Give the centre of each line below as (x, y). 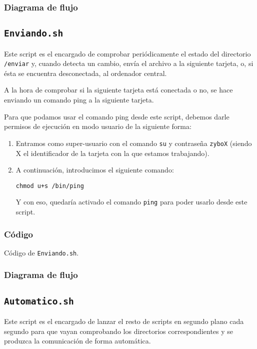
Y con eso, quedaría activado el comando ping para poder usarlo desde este (131, 202)
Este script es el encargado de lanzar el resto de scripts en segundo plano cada (124, 321)
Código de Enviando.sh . (41, 252)
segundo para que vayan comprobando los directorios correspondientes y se (119, 331)
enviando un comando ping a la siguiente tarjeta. (79, 100)
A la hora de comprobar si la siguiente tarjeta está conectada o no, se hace (118, 90)
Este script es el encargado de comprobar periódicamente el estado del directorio (127, 53)
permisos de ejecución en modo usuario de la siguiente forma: (98, 126)
